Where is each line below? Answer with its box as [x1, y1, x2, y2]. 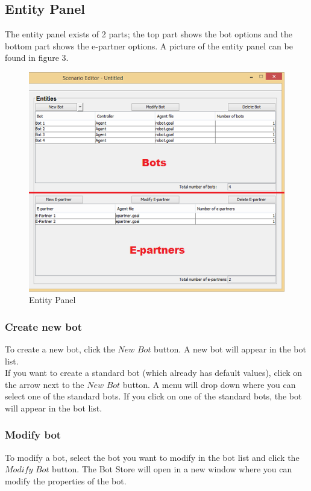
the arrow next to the [5, 378, 84, 390]
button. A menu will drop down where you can [122, 378, 296, 390]
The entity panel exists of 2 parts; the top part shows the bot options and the [5, 28, 292, 40]
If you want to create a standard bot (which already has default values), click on [5, 366, 303, 379]
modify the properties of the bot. [5, 474, 127, 487]
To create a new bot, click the [5, 342, 115, 355]
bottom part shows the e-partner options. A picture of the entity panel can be [5, 39, 293, 52]
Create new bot [5, 319, 82, 334]
